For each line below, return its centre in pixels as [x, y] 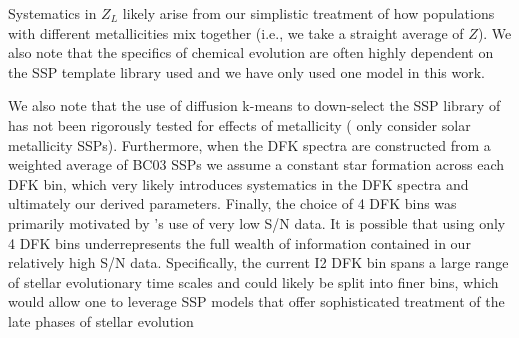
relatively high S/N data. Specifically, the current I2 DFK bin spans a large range [258, 262]
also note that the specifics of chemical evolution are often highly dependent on [251, 52]
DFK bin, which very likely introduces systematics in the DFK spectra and [238, 183]
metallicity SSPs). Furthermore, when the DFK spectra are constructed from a [249, 144]
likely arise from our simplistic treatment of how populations [308, 13]
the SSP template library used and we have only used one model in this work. [246, 71]
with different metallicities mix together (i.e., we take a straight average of [236, 32]
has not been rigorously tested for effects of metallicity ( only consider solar [239, 124]
